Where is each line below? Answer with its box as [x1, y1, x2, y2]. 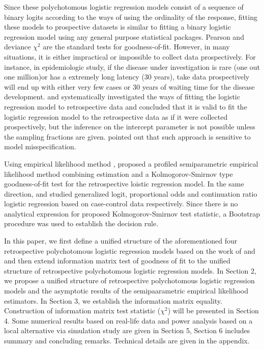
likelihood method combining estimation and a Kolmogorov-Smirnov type [4, 168, 233, 179]
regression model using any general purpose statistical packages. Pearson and [4, 31, 244, 42]
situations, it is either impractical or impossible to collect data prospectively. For [4, 51, 256, 62]
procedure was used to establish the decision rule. [4, 218, 159, 229]
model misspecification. [4, 141, 76, 152]
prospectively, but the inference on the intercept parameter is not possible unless [4, 121, 255, 132]
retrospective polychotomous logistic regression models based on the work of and [4, 245, 255, 256]
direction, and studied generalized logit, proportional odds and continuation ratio [4, 188, 257, 199]
